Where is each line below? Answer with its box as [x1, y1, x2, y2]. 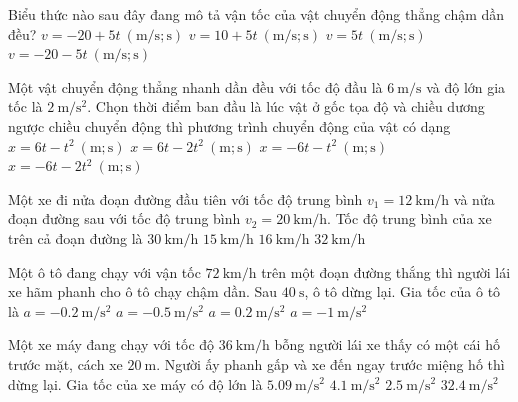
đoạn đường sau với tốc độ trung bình [8, 208, 241, 229]
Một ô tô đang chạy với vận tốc [8, 261, 201, 282]
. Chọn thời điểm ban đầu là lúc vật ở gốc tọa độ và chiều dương [87, 96, 485, 117]
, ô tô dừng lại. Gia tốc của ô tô [304, 281, 501, 302]
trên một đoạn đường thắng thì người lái [261, 261, 511, 282]
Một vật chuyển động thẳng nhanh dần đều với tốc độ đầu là [8, 76, 383, 97]
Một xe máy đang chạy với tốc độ [8, 334, 215, 355]
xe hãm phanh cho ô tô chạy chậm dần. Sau [8, 281, 278, 302]
